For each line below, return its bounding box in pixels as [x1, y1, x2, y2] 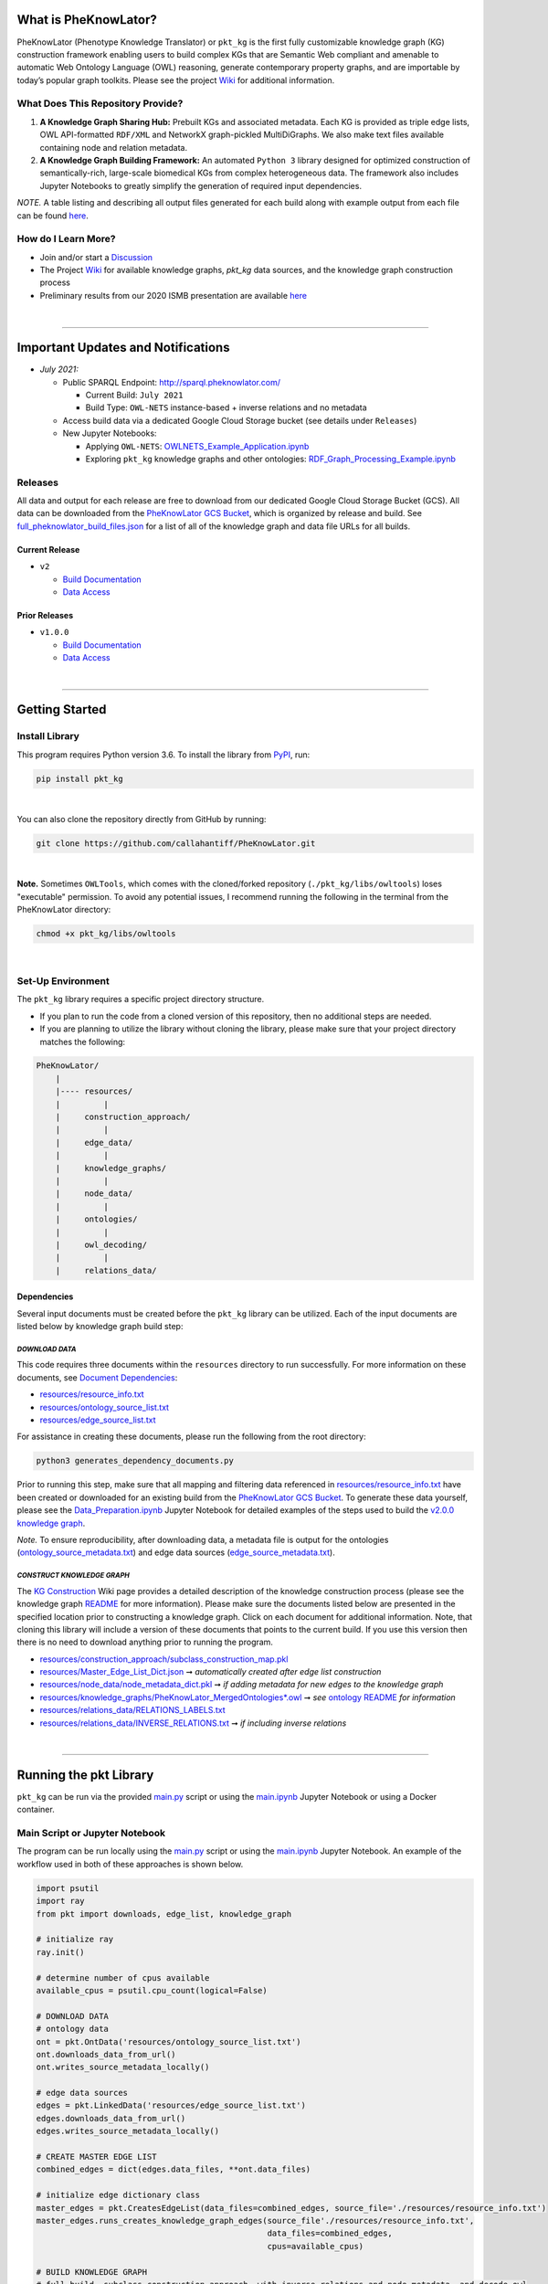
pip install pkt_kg [36, 773, 123, 784]
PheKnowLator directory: [16, 904, 111, 915]
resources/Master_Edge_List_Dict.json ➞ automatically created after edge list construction [39, 1666, 382, 1677]
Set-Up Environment [16, 974, 110, 987]
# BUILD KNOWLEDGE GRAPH [36, 2267, 148, 2277]
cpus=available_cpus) [267, 2241, 364, 2251]
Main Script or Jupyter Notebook [16, 1827, 166, 1840]
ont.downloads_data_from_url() [36, 2049, 177, 2059]
